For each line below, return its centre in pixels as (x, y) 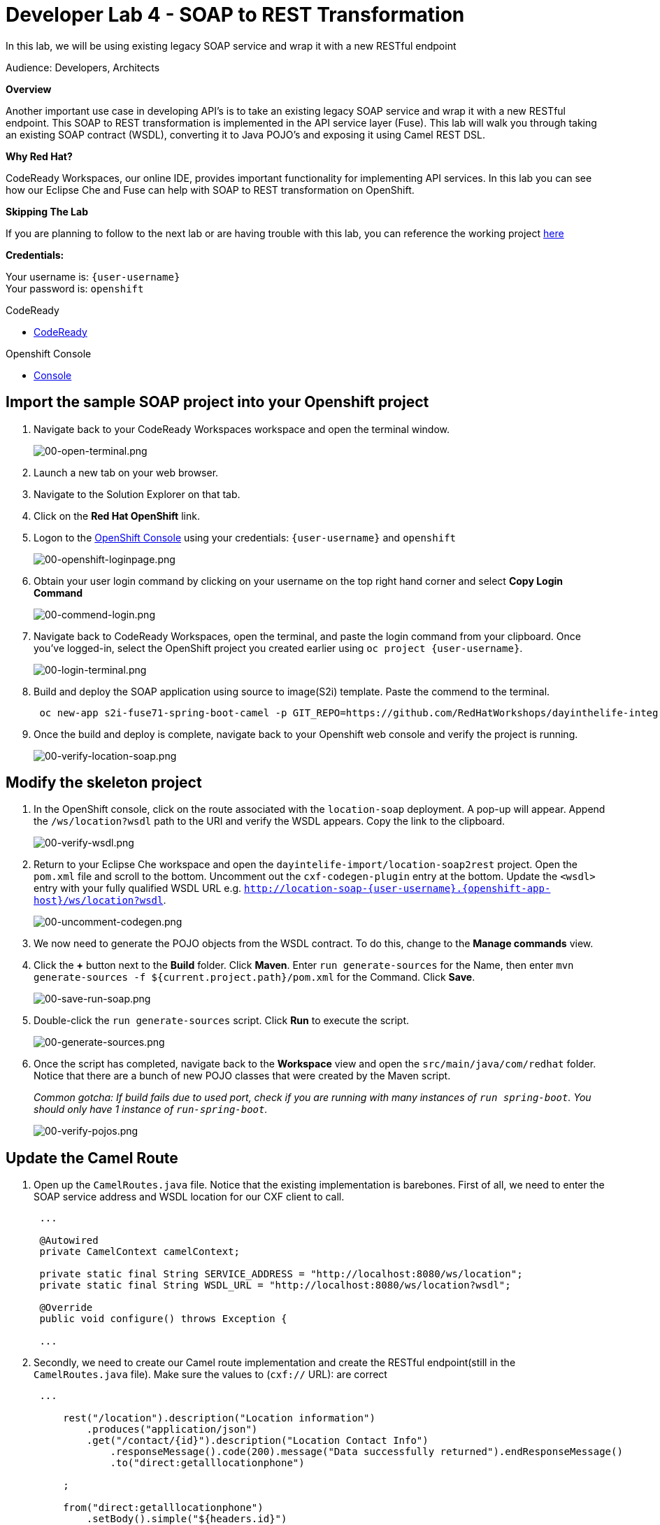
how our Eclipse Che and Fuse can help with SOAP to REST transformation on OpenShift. (210, 190)
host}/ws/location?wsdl (99, 901)
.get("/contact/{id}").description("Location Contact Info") (257, 1441)
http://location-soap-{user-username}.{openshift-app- (397, 889)
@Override (66, 1308)
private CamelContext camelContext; (140, 1252)
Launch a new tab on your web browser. (126, 472)
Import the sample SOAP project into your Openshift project (217, 402)
